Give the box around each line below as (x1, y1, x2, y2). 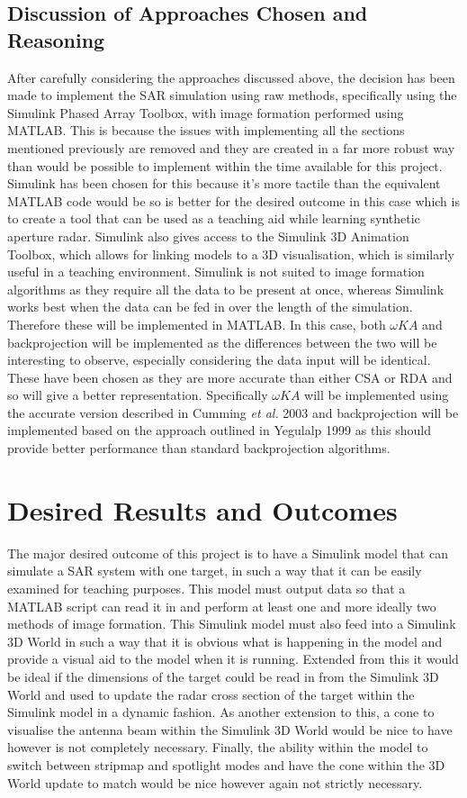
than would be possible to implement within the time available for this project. (7, 156, 443, 175)
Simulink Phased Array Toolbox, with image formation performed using (7, 103, 404, 122)
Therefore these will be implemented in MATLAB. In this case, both (7, 314, 386, 333)
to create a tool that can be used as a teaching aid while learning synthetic (7, 209, 420, 228)
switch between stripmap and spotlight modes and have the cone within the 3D (7, 755, 445, 774)
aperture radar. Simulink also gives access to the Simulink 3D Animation (7, 226, 409, 245)
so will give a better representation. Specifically (7, 385, 268, 404)
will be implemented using (304, 385, 449, 404)
